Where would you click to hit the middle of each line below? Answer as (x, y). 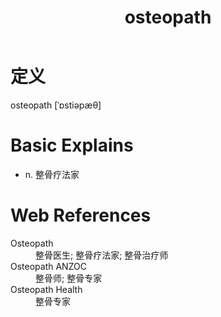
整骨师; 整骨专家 (69, 278)
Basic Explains (72, 145)
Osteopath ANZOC (48, 266)
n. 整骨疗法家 (52, 174)
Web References (81, 215)
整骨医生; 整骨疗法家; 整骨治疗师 (102, 255)
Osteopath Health (46, 289)
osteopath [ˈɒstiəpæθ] (56, 105)
